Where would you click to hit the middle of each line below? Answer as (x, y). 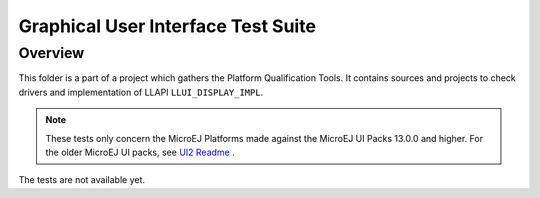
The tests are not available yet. (81, 180)
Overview (51, 53)
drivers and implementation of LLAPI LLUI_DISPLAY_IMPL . (141, 92)
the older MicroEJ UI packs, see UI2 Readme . (140, 152)
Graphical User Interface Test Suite (167, 26)
